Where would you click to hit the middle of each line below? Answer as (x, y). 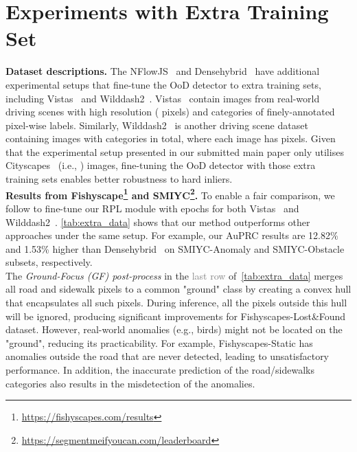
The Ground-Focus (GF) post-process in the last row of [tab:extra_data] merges (174, 275)
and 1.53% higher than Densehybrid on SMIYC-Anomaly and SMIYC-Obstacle (175, 248)
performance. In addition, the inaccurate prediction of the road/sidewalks (160, 370)
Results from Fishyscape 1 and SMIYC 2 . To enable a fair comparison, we (170, 194)
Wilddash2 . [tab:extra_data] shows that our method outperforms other (158, 222)
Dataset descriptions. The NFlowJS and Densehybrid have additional (163, 71)
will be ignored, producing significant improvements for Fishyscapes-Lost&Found (176, 316)
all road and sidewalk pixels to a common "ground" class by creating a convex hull (178, 289)
